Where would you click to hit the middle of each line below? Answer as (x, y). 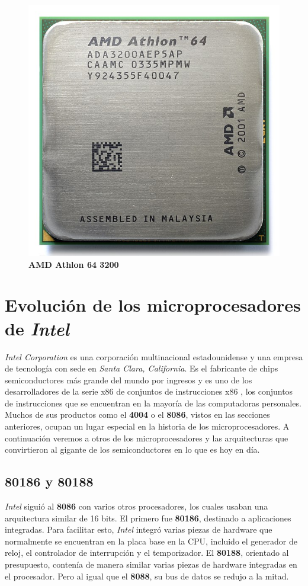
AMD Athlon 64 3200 (74, 264)
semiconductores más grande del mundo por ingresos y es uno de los (129, 380)
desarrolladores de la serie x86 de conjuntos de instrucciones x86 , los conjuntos (149, 391)
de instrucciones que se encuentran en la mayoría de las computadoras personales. (153, 403)
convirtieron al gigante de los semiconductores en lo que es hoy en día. (132, 449)
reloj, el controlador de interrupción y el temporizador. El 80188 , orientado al (147, 553)
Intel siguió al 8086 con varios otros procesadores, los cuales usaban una (137, 506)
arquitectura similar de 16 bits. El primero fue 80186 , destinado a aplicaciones (148, 518)
